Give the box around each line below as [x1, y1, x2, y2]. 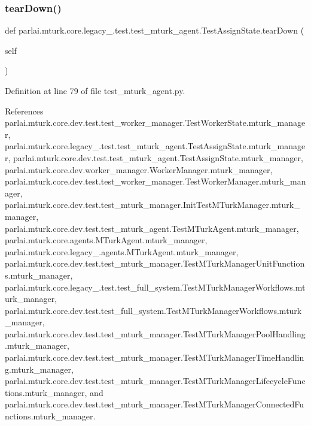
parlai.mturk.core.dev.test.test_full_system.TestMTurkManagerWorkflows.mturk [5, 304, 302, 316]
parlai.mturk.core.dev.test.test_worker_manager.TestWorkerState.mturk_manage [5, 116, 306, 129]
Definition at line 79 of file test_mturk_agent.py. [5, 84, 185, 96]
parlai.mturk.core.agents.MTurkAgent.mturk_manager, [5, 234, 208, 246]
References [5, 104, 44, 117]
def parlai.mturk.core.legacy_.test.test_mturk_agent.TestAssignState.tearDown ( [5, 24, 304, 37]
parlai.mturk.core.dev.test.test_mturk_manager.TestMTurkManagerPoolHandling [5, 327, 306, 340]
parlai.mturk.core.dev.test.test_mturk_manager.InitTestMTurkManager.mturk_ [5, 198, 300, 211]
